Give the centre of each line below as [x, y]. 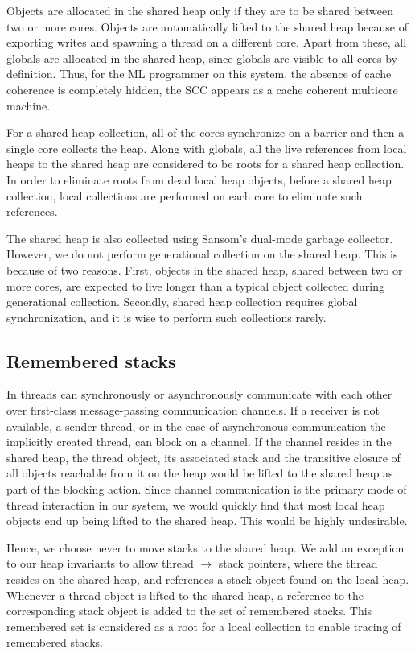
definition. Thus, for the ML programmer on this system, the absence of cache [199, 74]
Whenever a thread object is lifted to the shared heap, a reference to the [185, 595]
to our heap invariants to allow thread [100, 563]
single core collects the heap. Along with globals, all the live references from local [207, 148]
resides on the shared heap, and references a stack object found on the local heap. [208, 579]
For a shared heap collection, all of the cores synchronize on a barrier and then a [205, 132]
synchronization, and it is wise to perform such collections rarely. [166, 317]
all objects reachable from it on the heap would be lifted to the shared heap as [200, 473]
